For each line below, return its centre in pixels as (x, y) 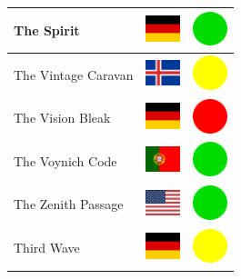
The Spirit (47, 30)
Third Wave (47, 248)
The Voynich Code (65, 160)
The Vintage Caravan (74, 74)
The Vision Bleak (62, 118)
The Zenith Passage (69, 204)
